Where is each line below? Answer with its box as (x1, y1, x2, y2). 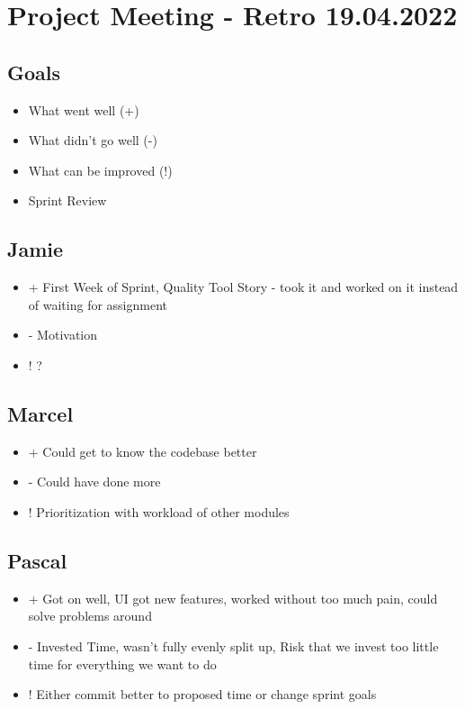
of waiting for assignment (28, 295, 167, 314)
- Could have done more (28, 472, 161, 491)
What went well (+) (28, 100, 139, 119)
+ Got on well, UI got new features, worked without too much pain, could (28, 588, 438, 607)
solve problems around (28, 606, 152, 625)
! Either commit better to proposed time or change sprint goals (28, 685, 377, 704)
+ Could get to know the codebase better (28, 441, 257, 460)
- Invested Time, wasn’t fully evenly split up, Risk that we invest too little (28, 636, 439, 655)
